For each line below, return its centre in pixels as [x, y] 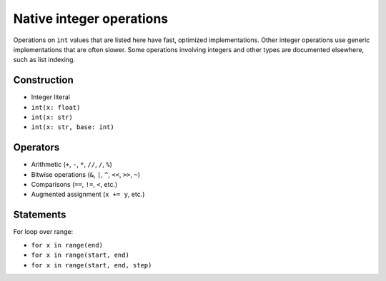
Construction [44, 80]
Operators [36, 147]
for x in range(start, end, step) [91, 265]
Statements [40, 215]
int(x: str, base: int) [73, 127]
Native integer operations [91, 19]
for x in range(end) [67, 245]
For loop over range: [43, 232]
